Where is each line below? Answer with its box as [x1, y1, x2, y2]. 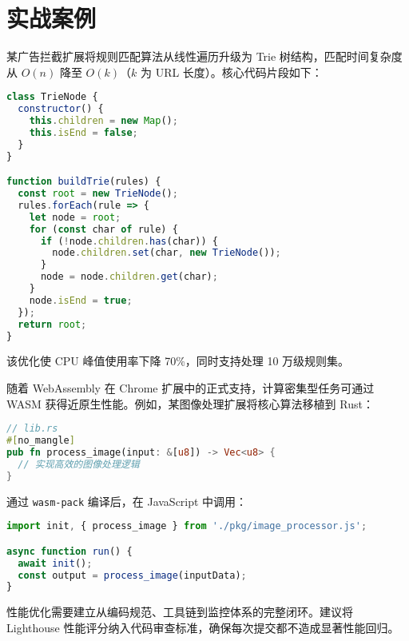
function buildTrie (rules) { [6, 176, 161, 188]
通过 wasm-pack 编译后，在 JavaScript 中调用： [6, 492, 248, 509]
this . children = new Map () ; [29, 115, 178, 127]
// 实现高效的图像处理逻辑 [18, 458, 140, 470]
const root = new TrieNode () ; [18, 188, 178, 200]
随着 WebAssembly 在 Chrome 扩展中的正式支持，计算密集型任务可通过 [6, 380, 375, 396]
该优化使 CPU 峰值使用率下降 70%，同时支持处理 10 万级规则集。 [6, 352, 350, 369]
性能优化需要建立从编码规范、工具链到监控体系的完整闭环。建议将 [6, 603, 353, 620]
